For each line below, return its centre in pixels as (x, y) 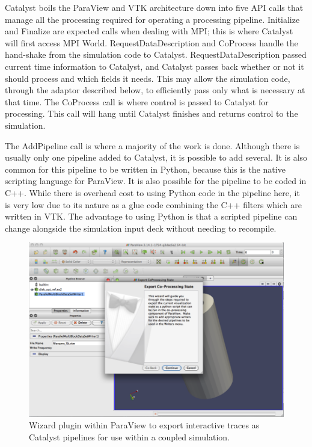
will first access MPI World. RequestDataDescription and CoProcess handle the (151, 42)
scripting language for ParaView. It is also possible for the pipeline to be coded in (156, 181)
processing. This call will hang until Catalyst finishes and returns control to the (151, 113)
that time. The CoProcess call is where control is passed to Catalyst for (137, 101)
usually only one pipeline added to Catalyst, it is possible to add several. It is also (156, 157)
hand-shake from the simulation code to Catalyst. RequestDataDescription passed (156, 54)
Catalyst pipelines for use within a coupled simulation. (130, 436)
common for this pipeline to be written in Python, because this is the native (145, 169)
